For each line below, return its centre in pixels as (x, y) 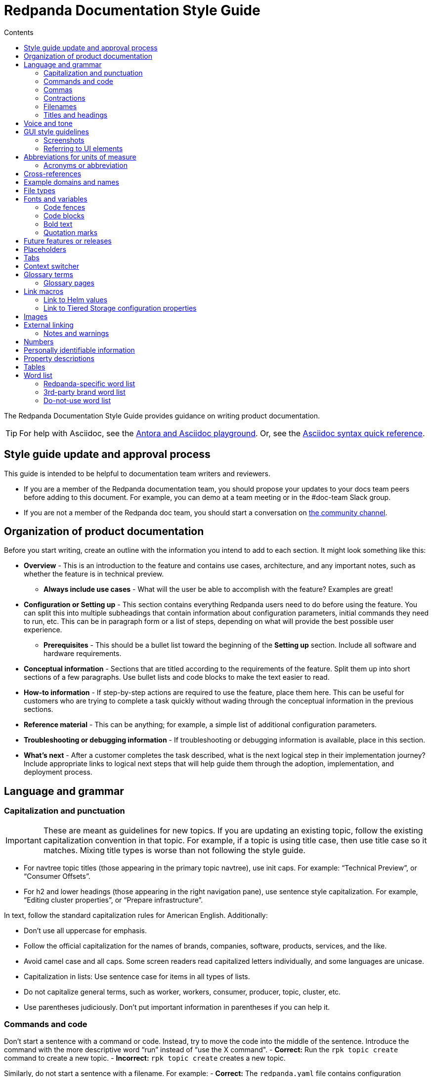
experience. (43, 630)
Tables (35, 367)
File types (40, 190)
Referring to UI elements (83, 148)
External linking (49, 325)
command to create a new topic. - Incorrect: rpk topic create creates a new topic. (145, 1058)
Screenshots (64, 140)
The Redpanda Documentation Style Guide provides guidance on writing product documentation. (162, 415)
